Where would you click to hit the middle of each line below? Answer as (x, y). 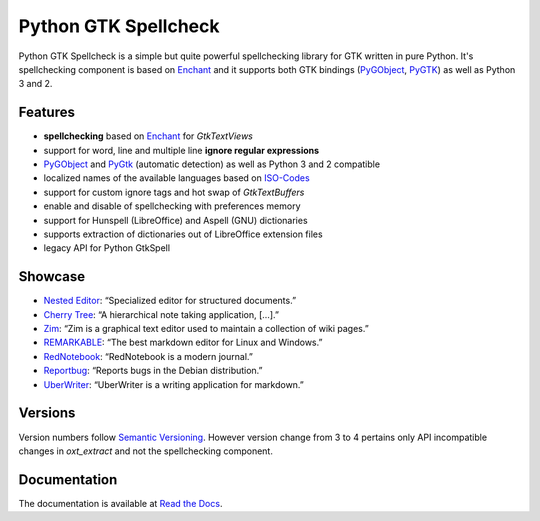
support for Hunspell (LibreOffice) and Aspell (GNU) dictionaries (176, 220)
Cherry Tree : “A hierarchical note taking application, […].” (161, 314)
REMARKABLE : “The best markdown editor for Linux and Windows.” (183, 342)
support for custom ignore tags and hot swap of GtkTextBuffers (174, 192)
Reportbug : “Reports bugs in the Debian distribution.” (153, 371)
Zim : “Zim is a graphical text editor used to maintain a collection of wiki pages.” (206, 329)
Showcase (52, 276)
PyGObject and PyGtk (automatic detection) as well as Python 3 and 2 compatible (211, 164)
